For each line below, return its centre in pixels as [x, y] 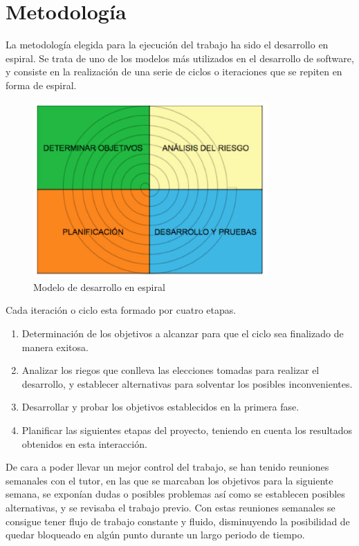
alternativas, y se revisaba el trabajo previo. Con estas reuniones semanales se [171, 507]
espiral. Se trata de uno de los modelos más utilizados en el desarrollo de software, [180, 58]
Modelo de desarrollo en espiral [99, 286]
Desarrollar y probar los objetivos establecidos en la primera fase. [160, 407]
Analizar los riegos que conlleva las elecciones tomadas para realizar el [171, 370]
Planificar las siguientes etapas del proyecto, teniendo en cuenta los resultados [187, 430]
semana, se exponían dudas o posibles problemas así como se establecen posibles [175, 494]
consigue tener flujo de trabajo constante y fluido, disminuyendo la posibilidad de [178, 521]
